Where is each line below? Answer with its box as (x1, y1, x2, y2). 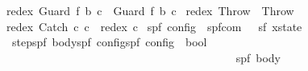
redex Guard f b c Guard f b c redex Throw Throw (6, 2, 294, 18)
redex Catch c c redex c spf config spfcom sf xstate (6, 18, 302, 34)
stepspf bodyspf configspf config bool (11, 34, 207, 50)
